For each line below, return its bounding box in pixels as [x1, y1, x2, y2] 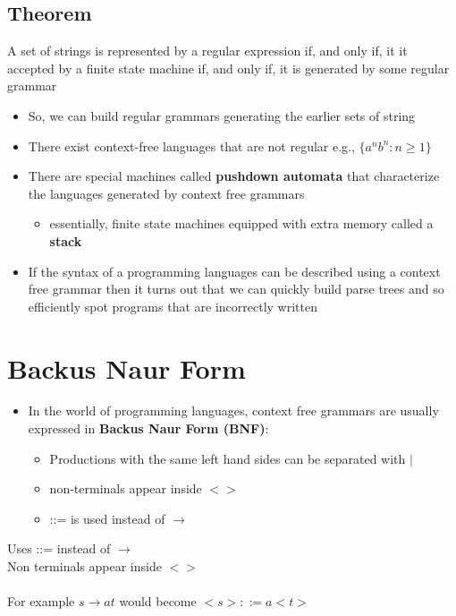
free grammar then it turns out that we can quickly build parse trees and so [28, 279, 444, 298]
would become [119, 592, 197, 611]
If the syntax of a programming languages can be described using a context [28, 261, 441, 280]
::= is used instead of [49, 509, 165, 527]
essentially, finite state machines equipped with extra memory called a [49, 214, 434, 233]
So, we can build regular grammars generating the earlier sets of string [28, 106, 416, 124]
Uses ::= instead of [7, 539, 111, 558]
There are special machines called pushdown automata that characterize [28, 167, 440, 185]
